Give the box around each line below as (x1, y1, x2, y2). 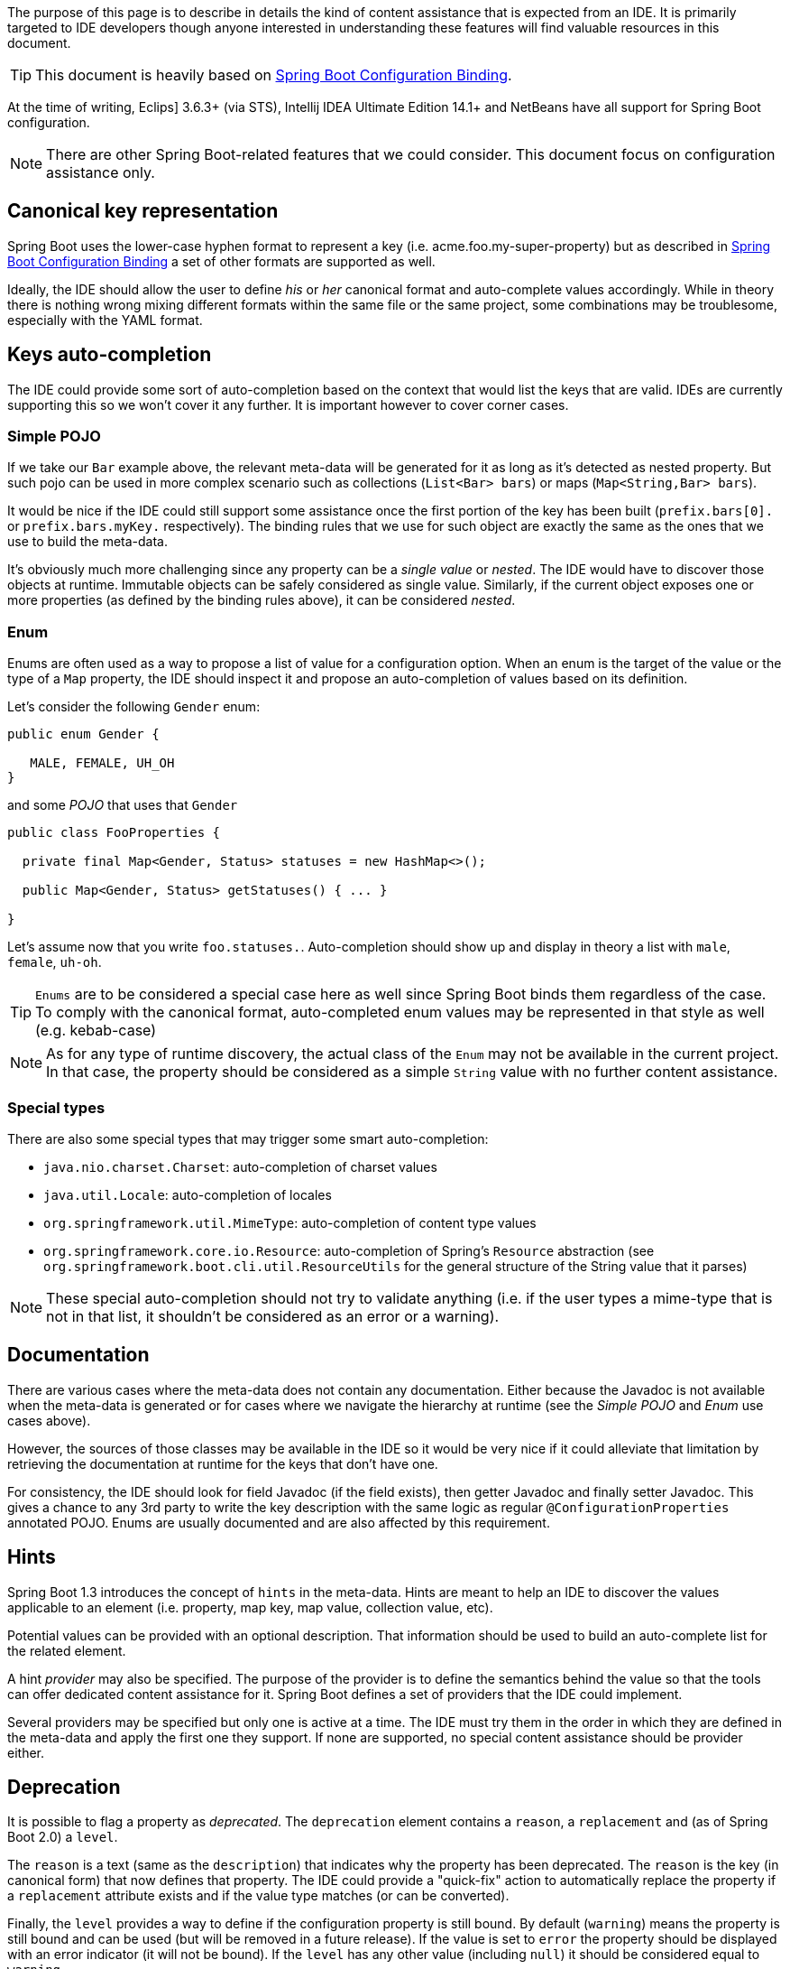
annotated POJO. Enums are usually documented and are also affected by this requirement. (7, 1514, 550, 1530)
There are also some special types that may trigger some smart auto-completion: (7, 1130, 489, 1147)
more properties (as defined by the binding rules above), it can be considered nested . (7, 592, 516, 608)
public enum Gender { (7, 727, 160, 742)
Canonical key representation (7, 200, 279, 223)
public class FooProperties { (7, 825, 221, 841)
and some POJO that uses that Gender (7, 797, 238, 813)
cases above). (7, 1412, 91, 1428)
